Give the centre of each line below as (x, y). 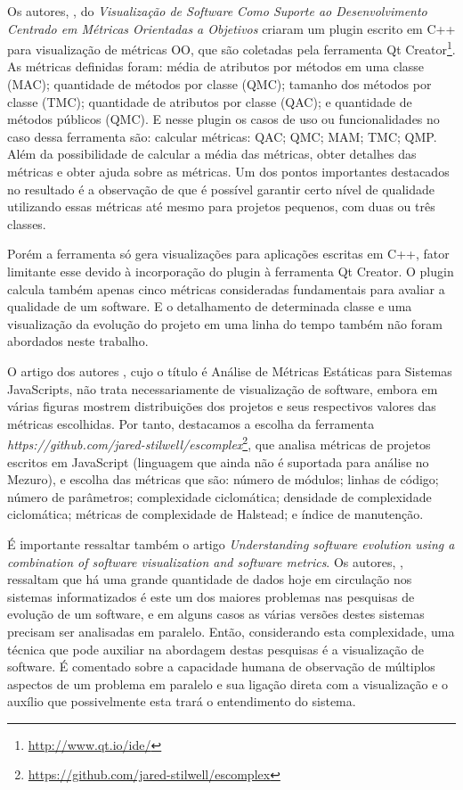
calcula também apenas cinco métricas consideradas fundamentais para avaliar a (226, 288)
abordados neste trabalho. (78, 341)
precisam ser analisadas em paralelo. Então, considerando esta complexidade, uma (231, 631)
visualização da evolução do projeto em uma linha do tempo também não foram (225, 323)
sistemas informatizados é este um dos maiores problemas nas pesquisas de (211, 596)
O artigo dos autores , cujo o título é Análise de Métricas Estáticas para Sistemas (230, 370)
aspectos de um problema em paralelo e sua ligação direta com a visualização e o (228, 683)
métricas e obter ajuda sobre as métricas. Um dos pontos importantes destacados (228, 171)
